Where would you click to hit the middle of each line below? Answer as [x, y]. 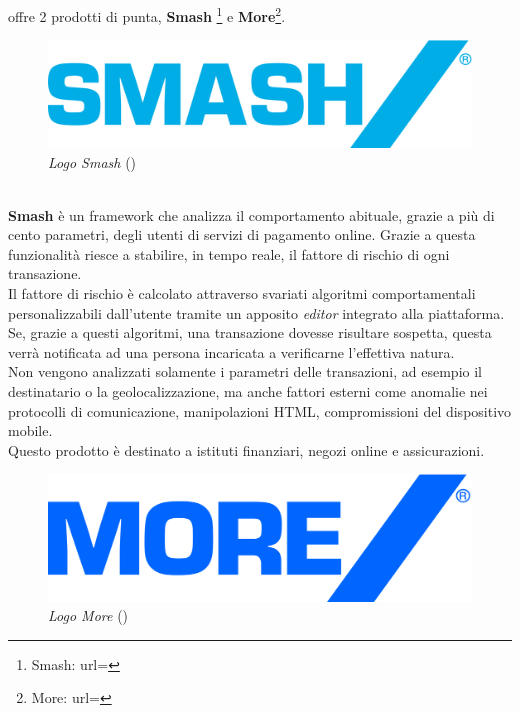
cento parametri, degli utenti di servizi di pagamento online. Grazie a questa [242, 234]
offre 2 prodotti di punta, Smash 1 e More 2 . [147, 14]
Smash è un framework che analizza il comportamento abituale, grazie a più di [251, 214]
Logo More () [88, 615]
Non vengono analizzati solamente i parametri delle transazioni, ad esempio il [245, 371]
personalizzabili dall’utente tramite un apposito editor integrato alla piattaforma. [256, 312]
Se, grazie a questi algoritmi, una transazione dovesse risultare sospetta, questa [250, 332]
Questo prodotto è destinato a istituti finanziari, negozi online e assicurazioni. [246, 449]
